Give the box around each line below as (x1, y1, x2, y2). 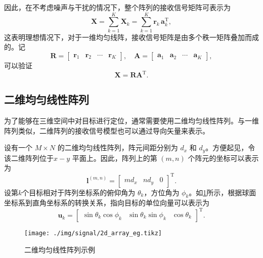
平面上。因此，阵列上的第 (72, 152, 157, 163)
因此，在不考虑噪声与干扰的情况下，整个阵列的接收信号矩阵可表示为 (4, 2, 231, 12)
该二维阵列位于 (4, 152, 54, 163)
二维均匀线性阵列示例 (24, 244, 95, 255)
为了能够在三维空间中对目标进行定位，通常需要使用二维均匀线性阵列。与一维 (4, 115, 259, 126)
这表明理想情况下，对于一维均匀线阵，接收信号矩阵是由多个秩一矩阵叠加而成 (4, 31, 259, 42)
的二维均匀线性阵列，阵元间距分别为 (57, 142, 178, 153)
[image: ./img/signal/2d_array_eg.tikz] (24, 230, 162, 237)
